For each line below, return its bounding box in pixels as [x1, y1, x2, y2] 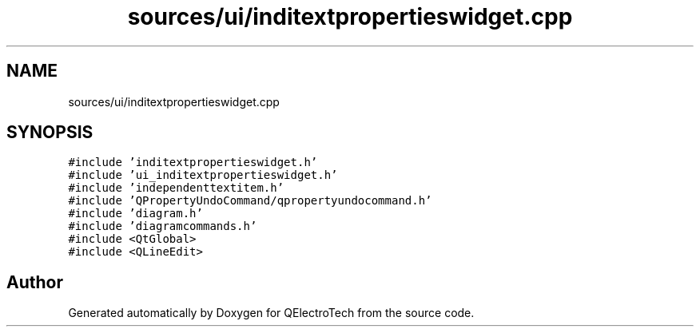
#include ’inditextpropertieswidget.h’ [68, 156, 318, 169]
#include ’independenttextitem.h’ [68, 181, 284, 195]
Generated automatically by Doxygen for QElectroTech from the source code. [68, 306, 475, 320]
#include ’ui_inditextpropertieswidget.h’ [68, 168, 338, 182]
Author [6, 272, 63, 292]
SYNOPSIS [6, 122, 93, 143]
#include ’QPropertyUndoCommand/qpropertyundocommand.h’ [68, 194, 432, 208]
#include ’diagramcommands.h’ [68, 220, 257, 233]
